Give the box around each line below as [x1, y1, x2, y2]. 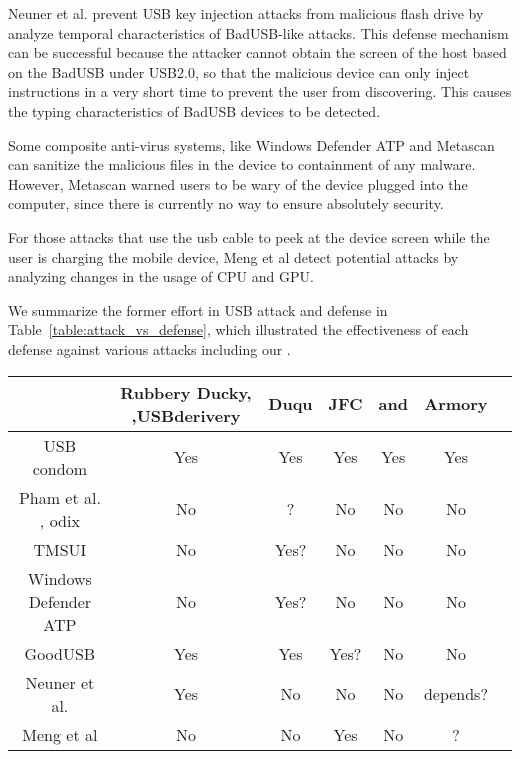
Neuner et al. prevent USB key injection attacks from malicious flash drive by [8, 3, 484, 23]
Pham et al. [18, 485, 101, 509]
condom [32, 456, 87, 480]
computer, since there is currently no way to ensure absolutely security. [8, 193, 444, 214]
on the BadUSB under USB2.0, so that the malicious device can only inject [8, 61, 470, 82]
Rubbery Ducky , [120, 380, 252, 404]
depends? [423, 682, 488, 705]
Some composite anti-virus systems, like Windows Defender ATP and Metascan [8, 134, 495, 155]
